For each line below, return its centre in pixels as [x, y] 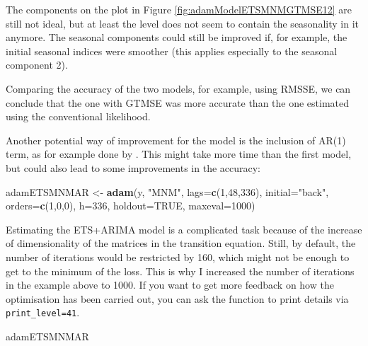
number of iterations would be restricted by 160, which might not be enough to [178, 256]
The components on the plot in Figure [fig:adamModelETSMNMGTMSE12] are [179, 9]
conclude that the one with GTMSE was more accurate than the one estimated [178, 102]
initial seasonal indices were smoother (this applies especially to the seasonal [172, 51]
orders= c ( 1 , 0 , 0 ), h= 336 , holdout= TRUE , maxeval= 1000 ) [131, 206]
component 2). [37, 65]
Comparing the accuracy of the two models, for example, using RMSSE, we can [178, 88]
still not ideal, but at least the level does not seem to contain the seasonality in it [182, 23]
